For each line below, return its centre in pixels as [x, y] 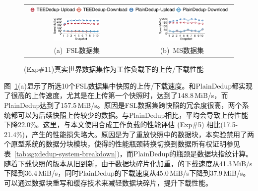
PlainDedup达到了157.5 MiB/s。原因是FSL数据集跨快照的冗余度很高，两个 [123, 105]
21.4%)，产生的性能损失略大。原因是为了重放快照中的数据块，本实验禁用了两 [129, 134]
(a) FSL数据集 [77, 50]
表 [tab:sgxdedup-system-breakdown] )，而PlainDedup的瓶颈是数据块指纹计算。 [129, 153]
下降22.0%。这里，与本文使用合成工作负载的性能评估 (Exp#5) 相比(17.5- [121, 124]
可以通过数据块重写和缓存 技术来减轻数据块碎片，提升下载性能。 [108, 182]
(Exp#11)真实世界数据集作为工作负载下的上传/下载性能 [114, 69]
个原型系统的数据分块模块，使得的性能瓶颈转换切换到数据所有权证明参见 [122, 144]
